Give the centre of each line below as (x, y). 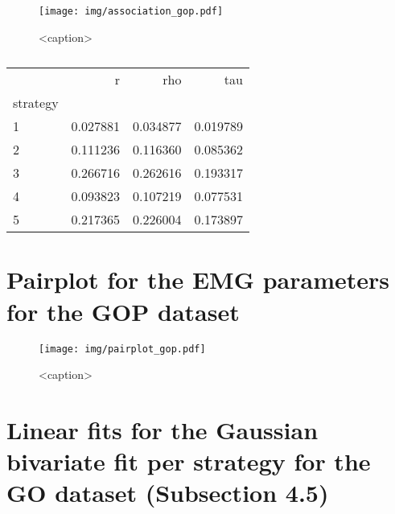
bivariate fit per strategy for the (189, 461)
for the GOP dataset (123, 311)
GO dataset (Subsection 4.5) (168, 493)
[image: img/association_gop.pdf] (131, 11)
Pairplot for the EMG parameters (198, 280)
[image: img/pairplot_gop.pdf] (122, 349)
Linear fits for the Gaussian (163, 430)
